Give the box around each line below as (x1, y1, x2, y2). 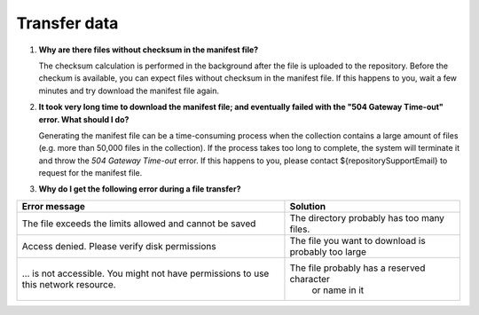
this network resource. (21, 278, 116, 290)
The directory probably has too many (289, 211, 445, 224)
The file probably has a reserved (289, 262, 426, 274)
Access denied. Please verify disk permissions (21, 240, 216, 252)
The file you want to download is (289, 234, 426, 247)
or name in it (311, 284, 365, 296)
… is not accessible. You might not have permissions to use (21, 267, 270, 280)
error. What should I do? (38, 114, 130, 124)
